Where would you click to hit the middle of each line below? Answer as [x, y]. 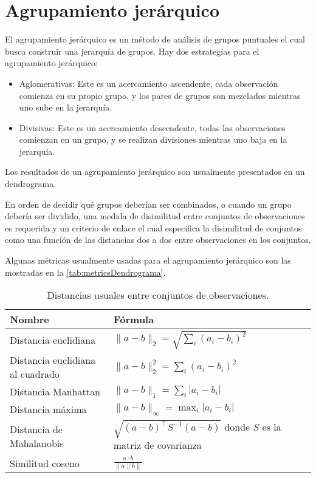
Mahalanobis [37, 443]
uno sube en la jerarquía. [66, 107]
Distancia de [36, 429]
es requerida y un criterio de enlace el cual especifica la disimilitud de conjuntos [153, 227]
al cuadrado [35, 374]
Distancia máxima [48, 409]
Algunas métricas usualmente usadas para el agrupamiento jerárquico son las [148, 260]
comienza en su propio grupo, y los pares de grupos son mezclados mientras [160, 95]
